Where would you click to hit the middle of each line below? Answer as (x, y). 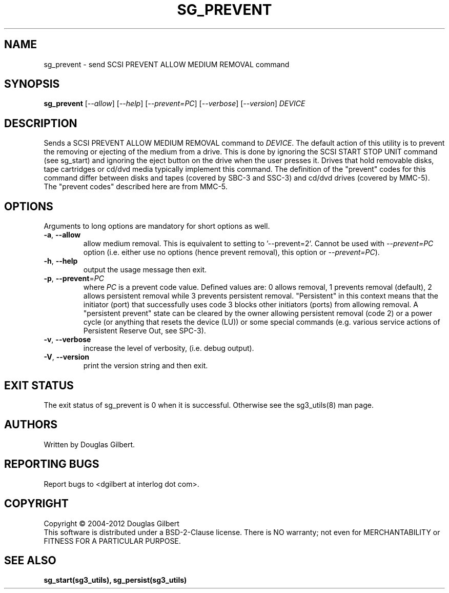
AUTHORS (31, 425)
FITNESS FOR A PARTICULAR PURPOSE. (112, 541)
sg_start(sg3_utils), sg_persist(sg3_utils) (115, 580)
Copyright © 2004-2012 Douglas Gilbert (111, 523)
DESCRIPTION (41, 123)
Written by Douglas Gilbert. (89, 444)
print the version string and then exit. (146, 366)
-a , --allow (62, 235)
